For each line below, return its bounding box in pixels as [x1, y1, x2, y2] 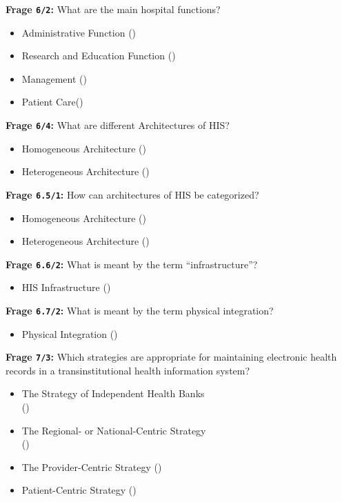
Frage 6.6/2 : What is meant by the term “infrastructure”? [6, 257, 258, 271]
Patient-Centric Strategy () [21, 483, 137, 497]
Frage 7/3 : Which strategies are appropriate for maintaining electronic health [6, 350, 337, 364]
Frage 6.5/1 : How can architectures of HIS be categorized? [6, 187, 259, 201]
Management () [21, 71, 87, 86]
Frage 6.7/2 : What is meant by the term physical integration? [6, 303, 274, 317]
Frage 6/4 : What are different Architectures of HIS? [6, 118, 230, 132]
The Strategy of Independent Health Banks [21, 386, 205, 401]
